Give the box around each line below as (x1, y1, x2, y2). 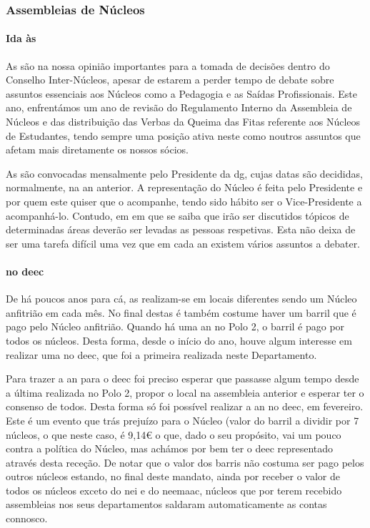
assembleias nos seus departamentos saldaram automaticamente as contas (6, 497, 327, 512)
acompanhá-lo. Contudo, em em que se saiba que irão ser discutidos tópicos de (6, 208, 349, 223)
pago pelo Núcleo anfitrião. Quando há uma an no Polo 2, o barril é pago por (6, 319, 345, 334)
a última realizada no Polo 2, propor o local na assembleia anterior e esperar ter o (6, 385, 364, 400)
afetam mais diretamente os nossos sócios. (6, 142, 189, 157)
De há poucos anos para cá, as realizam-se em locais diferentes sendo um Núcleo (6, 291, 357, 306)
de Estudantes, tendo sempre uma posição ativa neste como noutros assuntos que (6, 128, 361, 143)
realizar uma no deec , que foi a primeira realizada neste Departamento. (6, 347, 317, 362)
